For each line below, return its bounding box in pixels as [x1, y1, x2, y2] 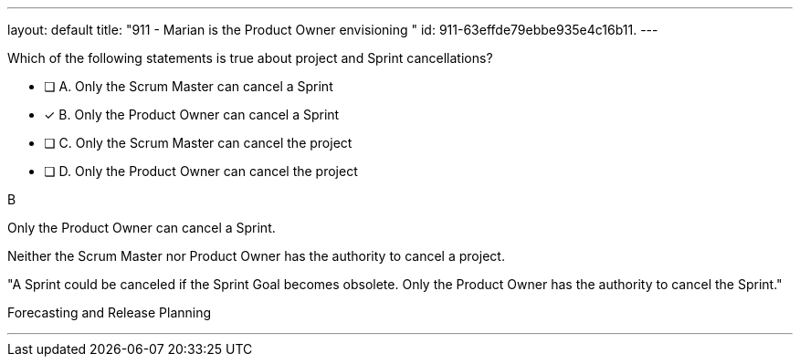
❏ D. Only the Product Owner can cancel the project [44, 163, 358, 179]
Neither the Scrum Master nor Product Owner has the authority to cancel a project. [7, 248, 505, 264]
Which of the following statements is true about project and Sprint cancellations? [7, 50, 493, 66]
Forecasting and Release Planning [7, 305, 212, 320]
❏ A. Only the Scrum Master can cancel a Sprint [44, 78, 333, 94]
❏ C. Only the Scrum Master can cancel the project [44, 135, 353, 151]
